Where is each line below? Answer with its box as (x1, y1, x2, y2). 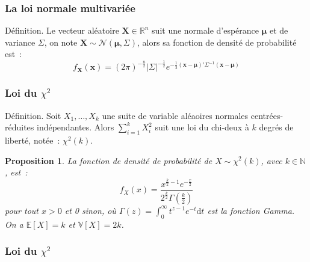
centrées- (250, 109, 284, 121)
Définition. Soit (5, 109, 61, 121)
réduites (5, 121, 34, 133)
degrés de (259, 121, 294, 133)
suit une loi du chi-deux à (155, 121, 249, 133)
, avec (261, 154, 282, 166)
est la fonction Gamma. (207, 204, 295, 216)
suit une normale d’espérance (152, 24, 259, 37)
